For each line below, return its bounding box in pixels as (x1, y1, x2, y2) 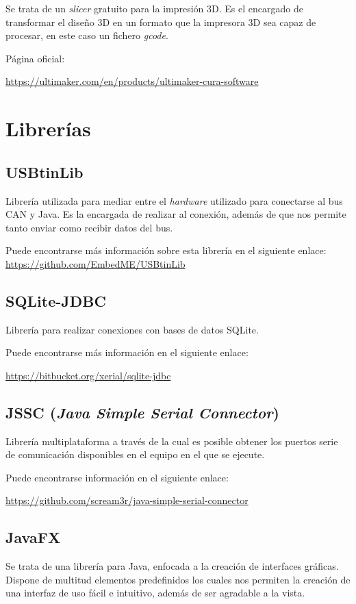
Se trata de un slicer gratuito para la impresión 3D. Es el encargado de (5, 1, 303, 15)
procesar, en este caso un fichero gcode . (5, 28, 168, 42)
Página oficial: (5, 51, 65, 65)
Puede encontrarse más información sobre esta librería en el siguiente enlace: (5, 243, 327, 257)
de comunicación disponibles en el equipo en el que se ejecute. (5, 447, 265, 462)
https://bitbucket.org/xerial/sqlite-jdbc (5, 368, 171, 382)
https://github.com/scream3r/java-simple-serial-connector (5, 493, 249, 507)
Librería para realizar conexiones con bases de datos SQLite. (5, 322, 259, 336)
